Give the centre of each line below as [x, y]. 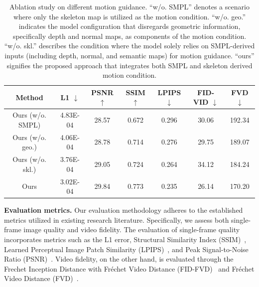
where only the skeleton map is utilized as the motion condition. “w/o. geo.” [129, 16]
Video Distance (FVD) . [41, 278]
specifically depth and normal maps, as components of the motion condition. [129, 36]
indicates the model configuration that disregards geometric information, [129, 26]
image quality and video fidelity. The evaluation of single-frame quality [132, 229]
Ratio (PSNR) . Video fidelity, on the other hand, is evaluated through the [119, 259]
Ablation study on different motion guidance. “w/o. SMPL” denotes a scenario [129, 6]
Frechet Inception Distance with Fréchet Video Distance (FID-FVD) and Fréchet [129, 268]
